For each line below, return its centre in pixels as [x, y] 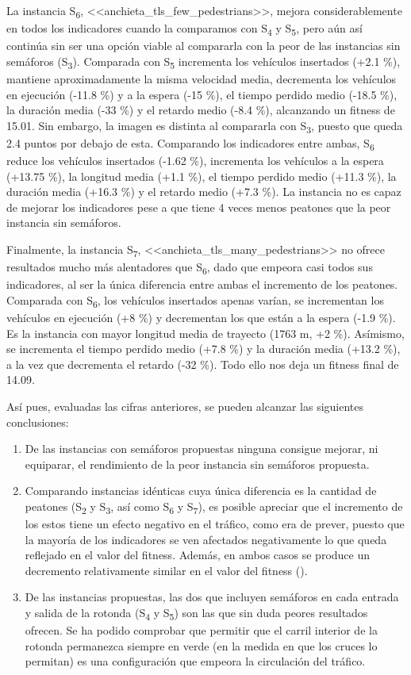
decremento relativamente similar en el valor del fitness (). [166, 570]
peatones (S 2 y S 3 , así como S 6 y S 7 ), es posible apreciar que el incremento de [214, 507]
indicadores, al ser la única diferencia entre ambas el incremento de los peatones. [202, 284]
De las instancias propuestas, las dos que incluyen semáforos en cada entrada [212, 597]
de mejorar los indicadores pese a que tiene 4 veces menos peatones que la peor [199, 207]
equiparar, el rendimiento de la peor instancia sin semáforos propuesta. [197, 464]
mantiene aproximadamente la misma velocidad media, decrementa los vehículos [202, 78]
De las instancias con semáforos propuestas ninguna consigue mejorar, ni [202, 449]
